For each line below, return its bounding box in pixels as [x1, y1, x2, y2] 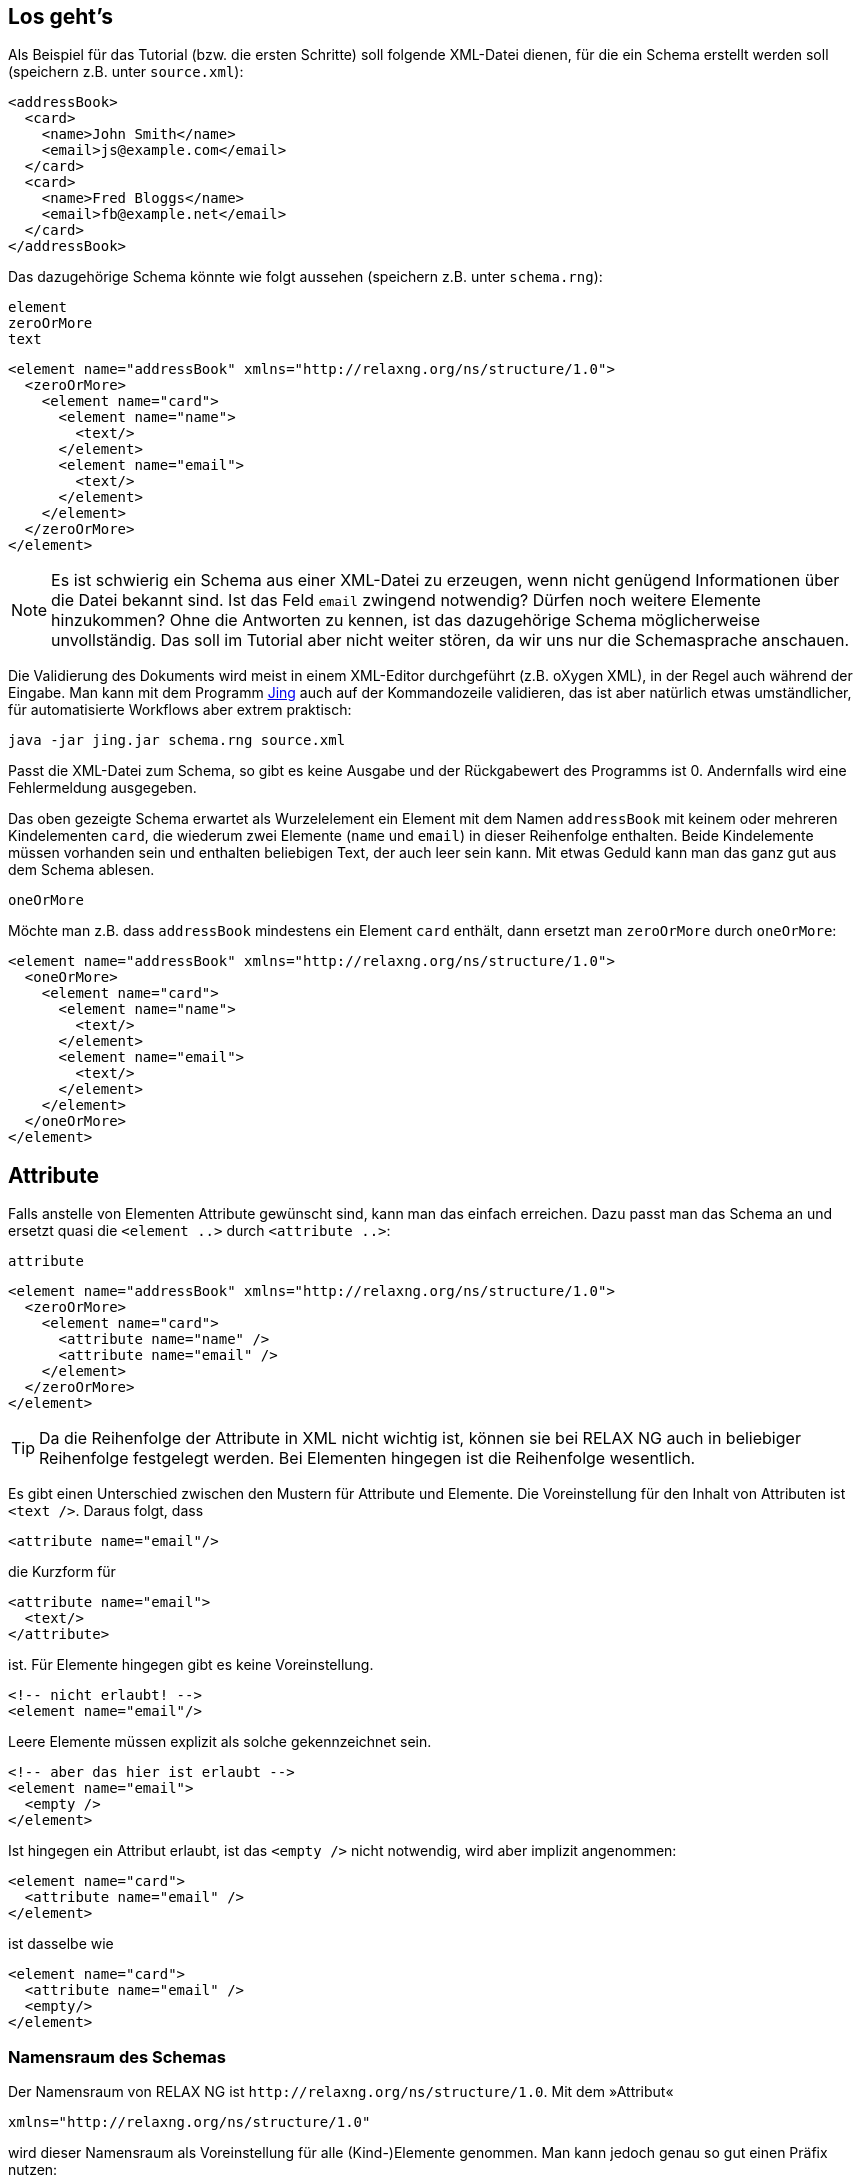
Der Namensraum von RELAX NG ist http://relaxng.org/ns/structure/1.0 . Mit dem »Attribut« [8, 2083, 674, 2101]
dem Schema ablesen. [8, 861, 155, 879]
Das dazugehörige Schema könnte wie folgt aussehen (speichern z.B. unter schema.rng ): [8, 268, 603, 286]
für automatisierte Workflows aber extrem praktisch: [8, 701, 352, 719]
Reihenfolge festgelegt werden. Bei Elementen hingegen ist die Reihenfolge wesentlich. [39, 1448, 696, 1469]
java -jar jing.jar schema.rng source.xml [8, 732, 346, 749]
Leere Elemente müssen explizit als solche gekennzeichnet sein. [8, 1733, 432, 1751]
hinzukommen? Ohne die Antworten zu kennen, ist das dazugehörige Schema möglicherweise [51, 610, 760, 631]
